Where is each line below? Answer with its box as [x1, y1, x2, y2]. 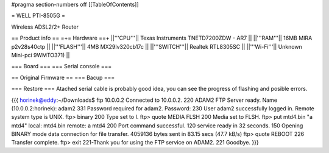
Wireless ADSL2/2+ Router [11, 23, 79, 30]
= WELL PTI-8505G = [11, 12, 66, 20]
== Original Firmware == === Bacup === [11, 74, 115, 81]
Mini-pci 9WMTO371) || [11, 51, 70, 59]
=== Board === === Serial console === [11, 63, 112, 70]
